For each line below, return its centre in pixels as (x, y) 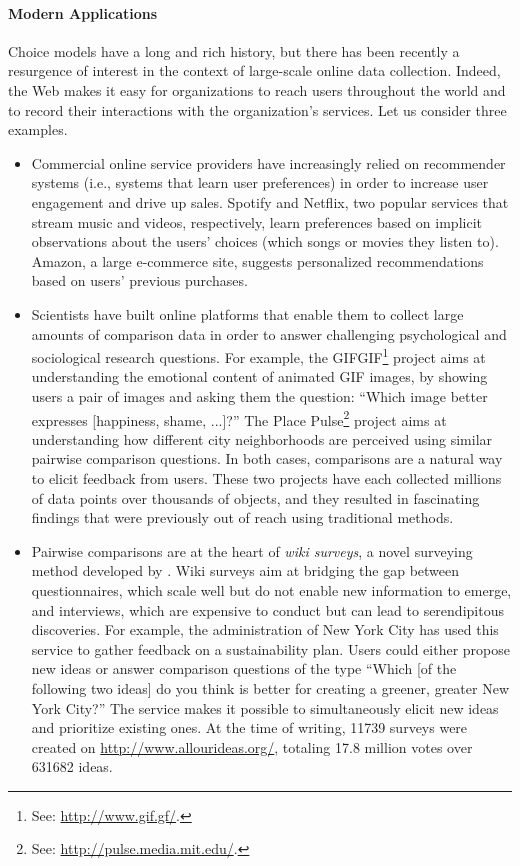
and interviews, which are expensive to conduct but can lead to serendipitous (267, 609)
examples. (38, 129)
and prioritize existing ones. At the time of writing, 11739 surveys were (249, 727)
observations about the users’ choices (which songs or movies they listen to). (265, 241)
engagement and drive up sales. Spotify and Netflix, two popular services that (270, 201)
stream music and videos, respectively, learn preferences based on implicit (256, 221)
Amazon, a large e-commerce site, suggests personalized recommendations (257, 260)
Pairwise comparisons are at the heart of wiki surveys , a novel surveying (252, 550)
